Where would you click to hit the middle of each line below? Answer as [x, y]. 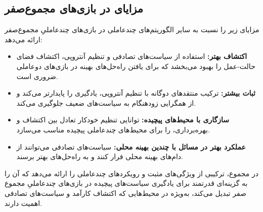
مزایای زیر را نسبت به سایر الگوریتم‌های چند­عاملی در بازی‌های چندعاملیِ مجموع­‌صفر [132, 29]
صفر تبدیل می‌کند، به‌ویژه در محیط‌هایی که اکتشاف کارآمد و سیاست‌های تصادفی [125, 193]
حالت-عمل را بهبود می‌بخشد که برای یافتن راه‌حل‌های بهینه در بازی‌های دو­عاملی [136, 66]
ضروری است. [37, 76]
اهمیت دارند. [24, 203]
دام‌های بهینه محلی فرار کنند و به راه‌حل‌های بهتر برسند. [100, 156]
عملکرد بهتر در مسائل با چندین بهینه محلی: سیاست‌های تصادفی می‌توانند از [131, 146]
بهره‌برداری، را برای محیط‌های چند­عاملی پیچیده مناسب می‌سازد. [113, 129]
